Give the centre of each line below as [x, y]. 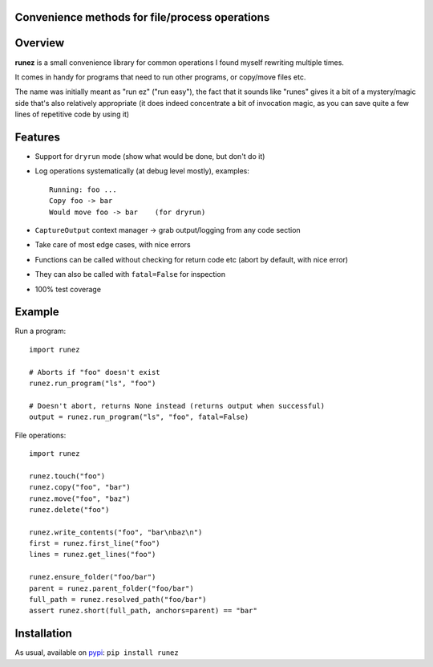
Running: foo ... [83, 189]
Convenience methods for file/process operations [142, 17]
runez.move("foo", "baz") [80, 498]
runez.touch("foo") [67, 476]
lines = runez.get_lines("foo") [93, 555]
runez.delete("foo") [69, 509]
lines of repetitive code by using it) [72, 114]
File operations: [40, 435]
